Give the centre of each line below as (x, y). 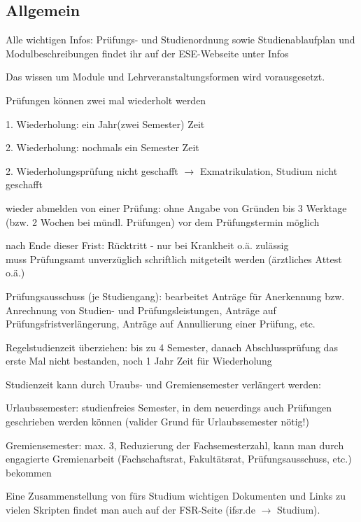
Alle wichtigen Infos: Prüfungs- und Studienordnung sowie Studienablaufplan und (180, 40)
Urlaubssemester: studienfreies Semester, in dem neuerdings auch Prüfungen (169, 408)
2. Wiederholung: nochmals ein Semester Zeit (102, 147)
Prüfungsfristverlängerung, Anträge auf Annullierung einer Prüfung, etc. (161, 324)
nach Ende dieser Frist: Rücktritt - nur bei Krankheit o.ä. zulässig (147, 245)
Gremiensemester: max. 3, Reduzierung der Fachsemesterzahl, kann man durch (175, 445)
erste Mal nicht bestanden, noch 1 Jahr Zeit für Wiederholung (139, 361)
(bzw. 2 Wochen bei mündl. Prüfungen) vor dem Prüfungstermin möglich (163, 221)
